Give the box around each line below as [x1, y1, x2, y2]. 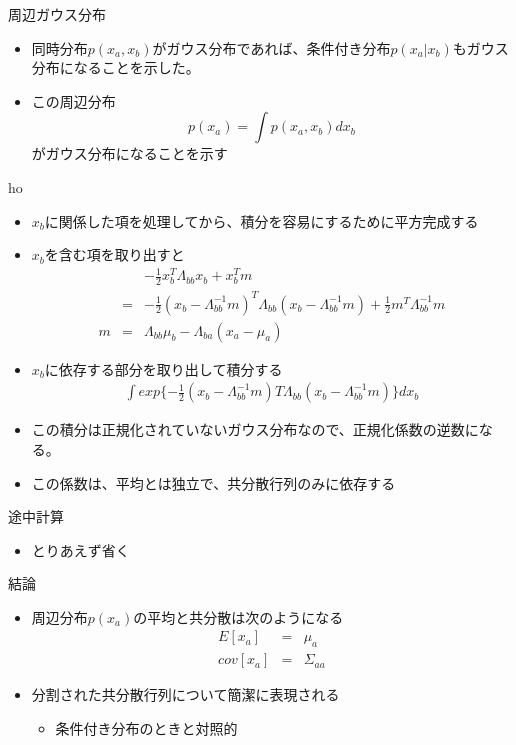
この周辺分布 [31, 90, 116, 111]
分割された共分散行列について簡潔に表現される [31, 684, 340, 705]
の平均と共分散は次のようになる [133, 606, 344, 627]
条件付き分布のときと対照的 [55, 717, 238, 738]
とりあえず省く [31, 539, 130, 560]
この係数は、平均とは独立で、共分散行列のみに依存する [31, 472, 396, 493]
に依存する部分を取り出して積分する [44, 358, 283, 379]
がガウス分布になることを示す [31, 143, 228, 164]
